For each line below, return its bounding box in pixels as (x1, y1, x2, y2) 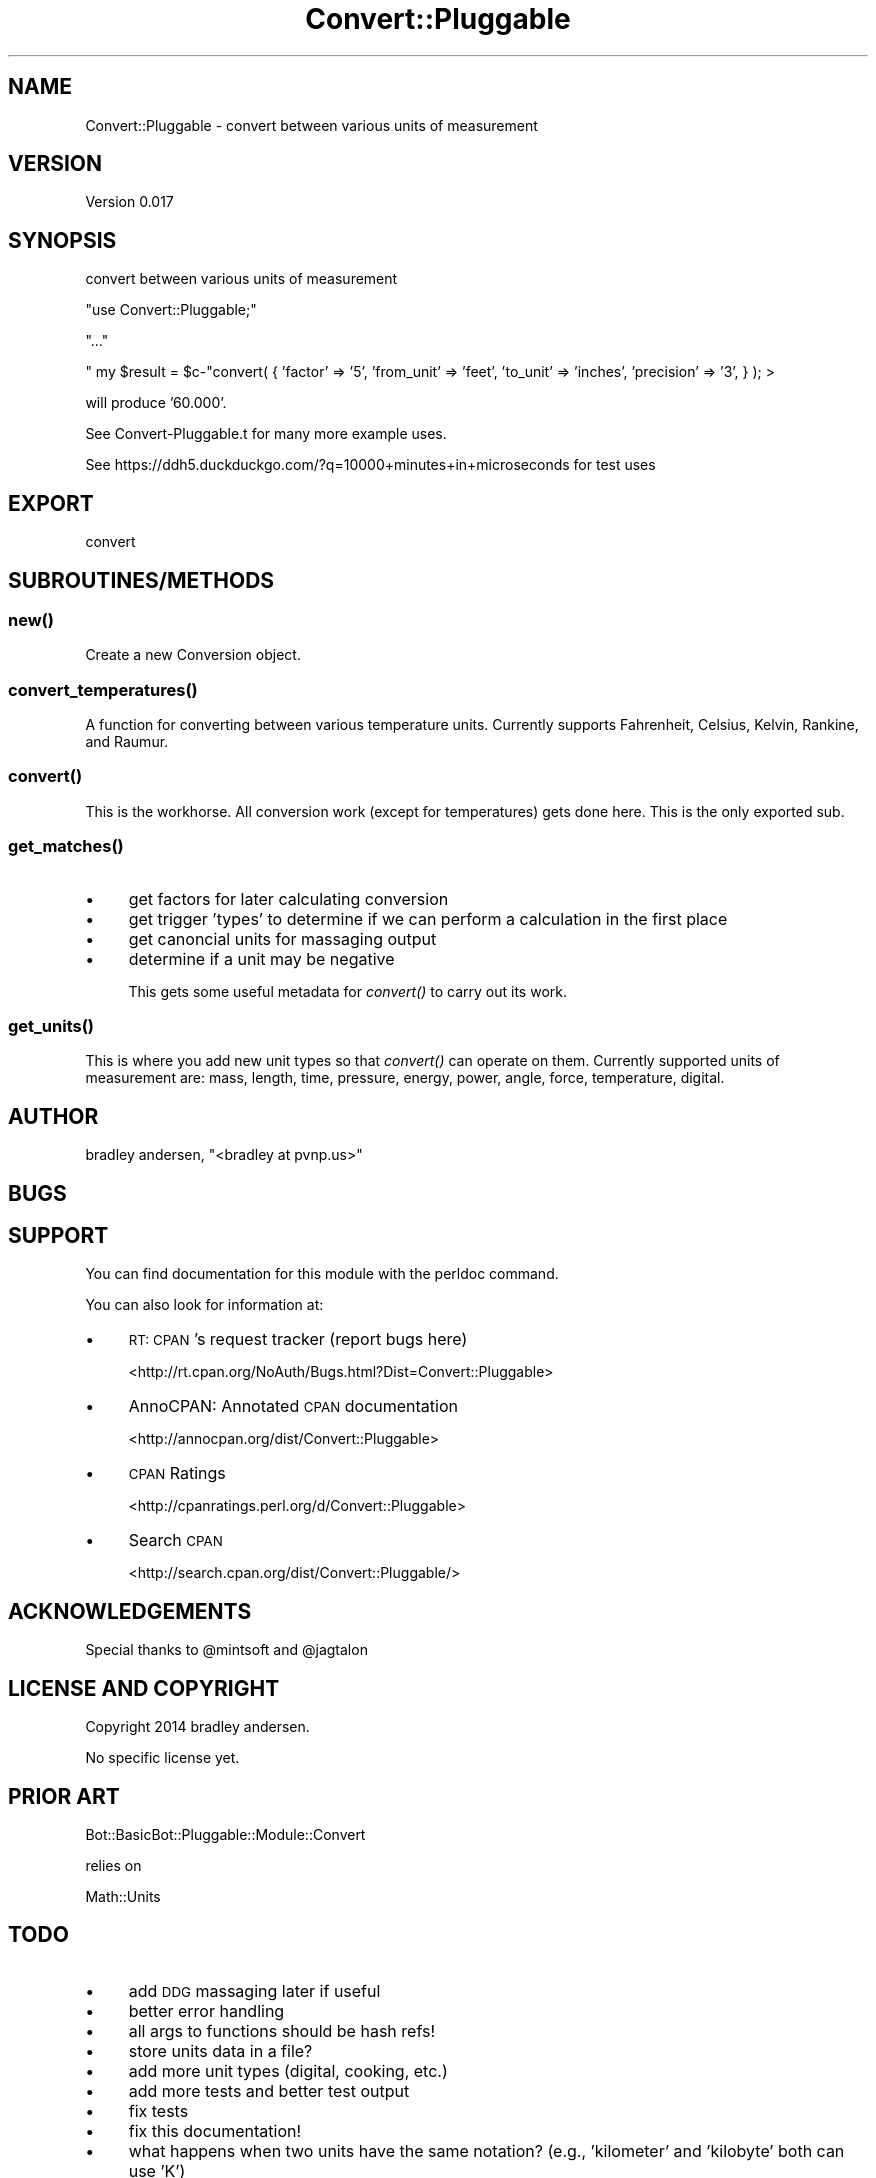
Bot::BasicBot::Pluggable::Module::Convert (85, 1825, 366, 1843)
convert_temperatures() (8, 679, 198, 700)
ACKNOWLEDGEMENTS (8, 1598, 252, 1624)
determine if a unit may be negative (128, 948, 395, 969)
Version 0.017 (85, 193, 174, 211)
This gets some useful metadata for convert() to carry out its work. (128, 982, 567, 1000)
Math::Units (85, 1887, 161, 1905)
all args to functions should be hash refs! (128, 2020, 435, 2041)
